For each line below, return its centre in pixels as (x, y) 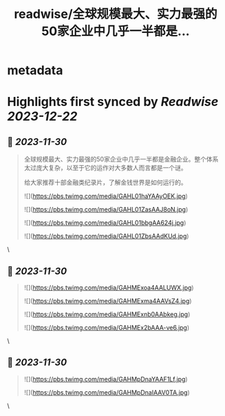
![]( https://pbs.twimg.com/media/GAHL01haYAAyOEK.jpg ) (106, 196)
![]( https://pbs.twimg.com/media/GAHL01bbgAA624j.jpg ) (105, 223)
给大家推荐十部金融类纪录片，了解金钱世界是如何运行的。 (105, 182)
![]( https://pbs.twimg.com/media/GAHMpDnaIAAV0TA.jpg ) (107, 392)
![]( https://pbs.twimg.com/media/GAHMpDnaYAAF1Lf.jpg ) (106, 379)
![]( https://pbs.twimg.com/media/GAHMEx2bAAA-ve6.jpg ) (107, 328)
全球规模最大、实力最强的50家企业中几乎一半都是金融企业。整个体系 (121, 160)
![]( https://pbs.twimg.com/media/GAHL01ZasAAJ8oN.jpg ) (106, 210)
